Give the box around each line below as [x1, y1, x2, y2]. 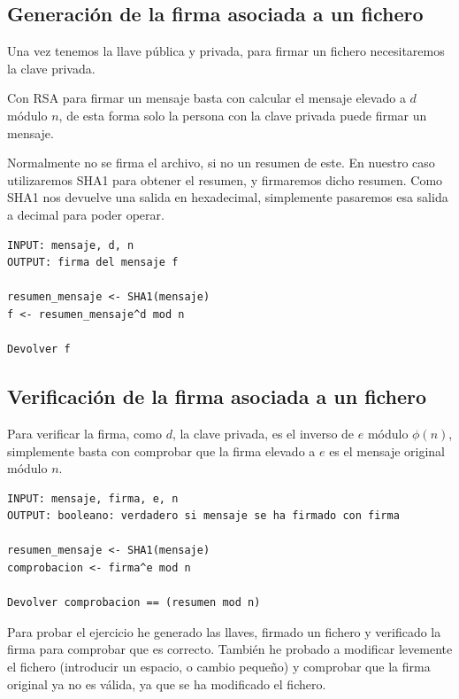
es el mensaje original [329, 441, 445, 460]
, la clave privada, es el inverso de [172, 423, 355, 442]
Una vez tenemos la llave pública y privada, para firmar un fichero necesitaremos [7, 42, 445, 60]
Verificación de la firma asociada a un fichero [7, 383, 427, 410]
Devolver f [7, 343, 71, 356]
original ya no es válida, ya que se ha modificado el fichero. [7, 674, 326, 693]
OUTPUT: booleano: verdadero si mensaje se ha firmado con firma [7, 509, 400, 523]
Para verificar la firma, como [7, 423, 162, 442]
